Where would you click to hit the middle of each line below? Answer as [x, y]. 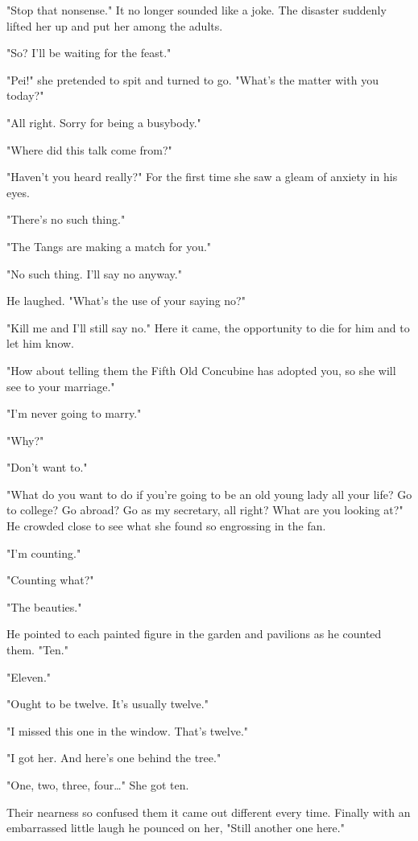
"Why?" [25, 440]
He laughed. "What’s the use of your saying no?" [126, 301]
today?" [25, 95]
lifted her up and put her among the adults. [115, 25]
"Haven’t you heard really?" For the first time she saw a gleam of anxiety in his [202, 177]
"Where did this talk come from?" [89, 149]
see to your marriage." [61, 386]
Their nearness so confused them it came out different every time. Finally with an [209, 812]
